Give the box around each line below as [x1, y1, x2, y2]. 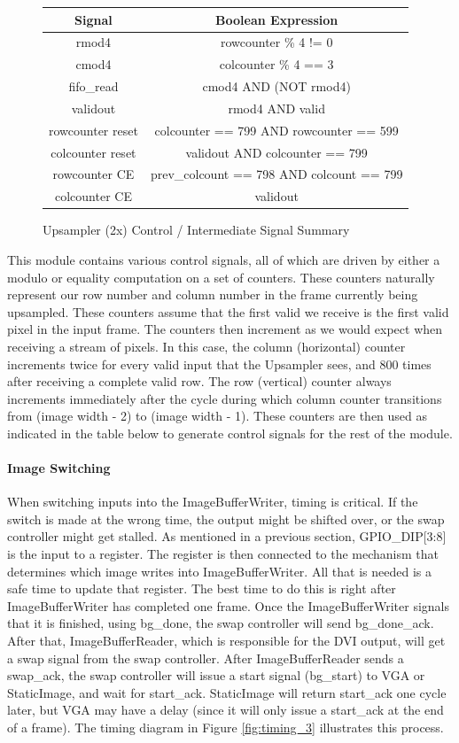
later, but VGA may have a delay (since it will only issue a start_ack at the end [7, 700, 444, 719]
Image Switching [7, 459, 111, 477]
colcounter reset [51, 143, 136, 161]
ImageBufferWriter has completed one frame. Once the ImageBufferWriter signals [7, 596, 450, 615]
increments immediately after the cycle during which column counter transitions [7, 389, 442, 407]
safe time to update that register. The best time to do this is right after [7, 579, 396, 598]
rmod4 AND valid [228, 98, 325, 117]
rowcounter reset [49, 120, 138, 139]
